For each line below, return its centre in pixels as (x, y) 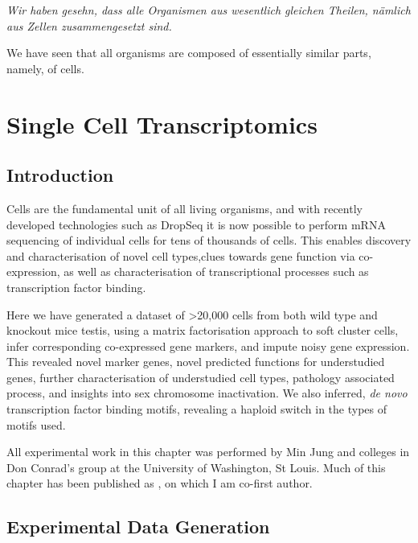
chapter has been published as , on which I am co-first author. (160, 483)
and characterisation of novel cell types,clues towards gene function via (181, 255)
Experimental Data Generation (138, 527)
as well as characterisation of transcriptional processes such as (216, 271)
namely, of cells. (45, 68)
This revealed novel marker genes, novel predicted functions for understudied (196, 362)
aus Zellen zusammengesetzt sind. (89, 25)
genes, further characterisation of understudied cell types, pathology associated (201, 377)
